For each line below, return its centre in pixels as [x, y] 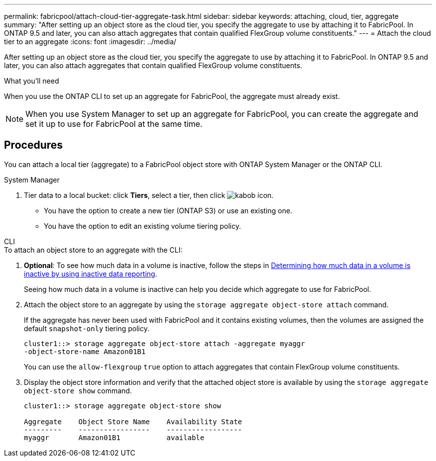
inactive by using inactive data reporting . [91, 274]
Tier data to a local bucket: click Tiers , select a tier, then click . [149, 195]
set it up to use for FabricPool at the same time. [114, 124]
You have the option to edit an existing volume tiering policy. [143, 226]
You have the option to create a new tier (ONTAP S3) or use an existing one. [168, 210]
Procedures [34, 145]
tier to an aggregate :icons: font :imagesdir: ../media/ [90, 42]
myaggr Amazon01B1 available [114, 437]
